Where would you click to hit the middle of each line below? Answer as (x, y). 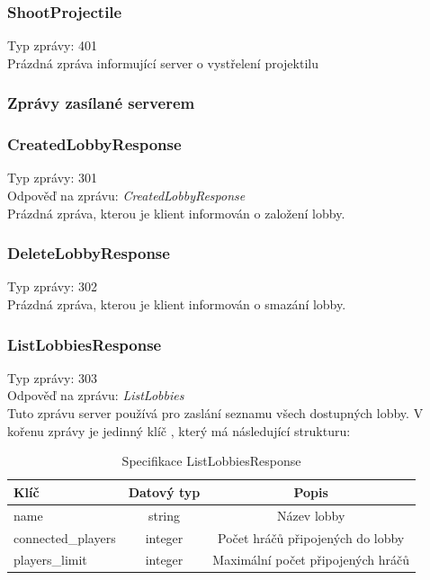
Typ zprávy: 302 (52, 286)
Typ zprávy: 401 (52, 45)
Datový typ (164, 491)
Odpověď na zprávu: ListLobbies (96, 395)
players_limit (50, 560)
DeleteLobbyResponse (89, 253)
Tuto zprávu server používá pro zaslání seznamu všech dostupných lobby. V (215, 413)
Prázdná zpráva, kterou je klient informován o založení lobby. (176, 213)
